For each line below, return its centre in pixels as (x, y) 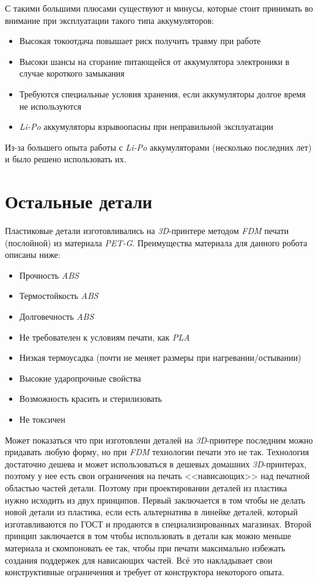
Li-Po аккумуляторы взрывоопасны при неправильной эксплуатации (146, 127)
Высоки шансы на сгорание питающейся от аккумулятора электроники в (154, 61)
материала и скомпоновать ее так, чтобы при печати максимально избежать (145, 547)
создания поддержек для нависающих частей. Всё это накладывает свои (139, 560)
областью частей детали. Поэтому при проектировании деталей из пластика (146, 487)
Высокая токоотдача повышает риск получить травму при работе (140, 41)
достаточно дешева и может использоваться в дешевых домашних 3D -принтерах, (156, 463)
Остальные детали (79, 201)
